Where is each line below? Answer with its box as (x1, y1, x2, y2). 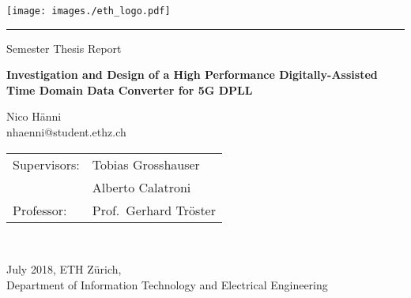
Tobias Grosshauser (92, 155, 200, 173)
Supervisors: (13, 155, 80, 173)
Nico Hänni (6, 108, 62, 125)
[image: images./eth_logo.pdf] (6, 6, 171, 17)
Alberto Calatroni (92, 177, 191, 196)
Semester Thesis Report (6, 39, 122, 56)
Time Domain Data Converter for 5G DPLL (6, 81, 253, 98)
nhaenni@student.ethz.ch (6, 124, 126, 140)
